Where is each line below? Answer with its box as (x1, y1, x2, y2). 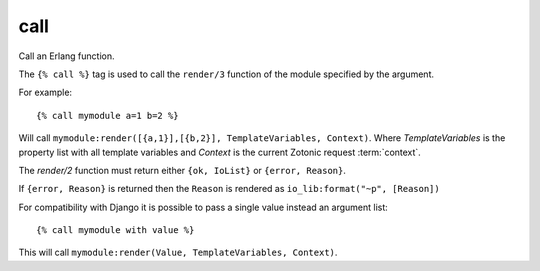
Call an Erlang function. (18, 50, 115, 62)
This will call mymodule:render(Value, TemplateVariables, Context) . (18, 246, 338, 259)
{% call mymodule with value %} (36, 225, 195, 236)
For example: (18, 86, 73, 99)
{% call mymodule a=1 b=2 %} (36, 110, 179, 121)
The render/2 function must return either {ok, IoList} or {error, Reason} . (18, 164, 347, 176)
